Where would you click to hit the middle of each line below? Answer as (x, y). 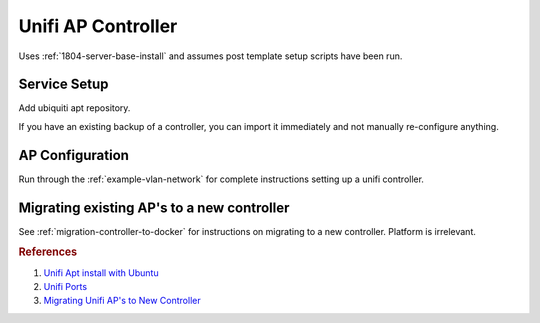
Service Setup (63, 84)
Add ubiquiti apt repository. (74, 108)
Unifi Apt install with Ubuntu (101, 272)
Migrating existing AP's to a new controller (154, 207)
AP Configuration (74, 155)
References (48, 252)
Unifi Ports (65, 287)
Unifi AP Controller (98, 26)
